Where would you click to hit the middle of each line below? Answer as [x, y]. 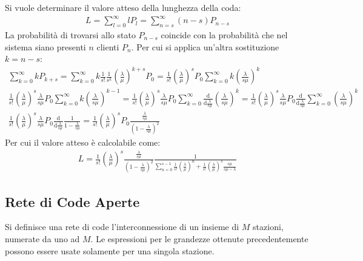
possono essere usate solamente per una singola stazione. [110, 250]
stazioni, [268, 227]
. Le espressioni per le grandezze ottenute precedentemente [199, 239]
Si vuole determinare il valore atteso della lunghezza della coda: [123, 7]
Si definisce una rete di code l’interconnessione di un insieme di [122, 227]
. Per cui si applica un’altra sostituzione [205, 46]
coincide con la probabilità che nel [224, 34]
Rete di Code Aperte [72, 201]
